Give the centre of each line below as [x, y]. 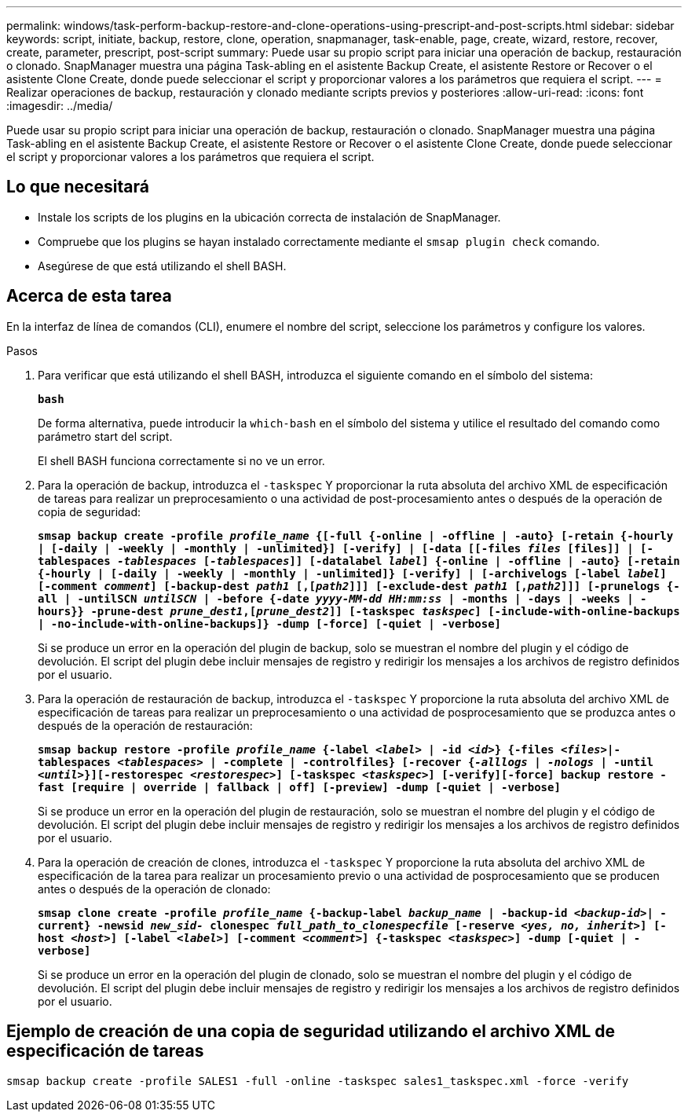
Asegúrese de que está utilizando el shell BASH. [162, 266]
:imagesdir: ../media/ [60, 106]
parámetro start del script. [105, 436]
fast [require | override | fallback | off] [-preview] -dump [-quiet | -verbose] [299, 787]
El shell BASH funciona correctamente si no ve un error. [181, 460]
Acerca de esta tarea [89, 296]
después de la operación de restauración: [145, 725]
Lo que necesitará [78, 187]
